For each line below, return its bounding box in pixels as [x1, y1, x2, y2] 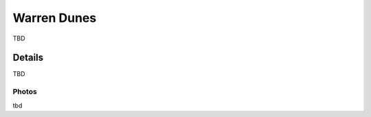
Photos [12, 87, 37, 96]
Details [12, 52, 44, 64]
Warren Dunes [12, 10, 97, 25]
